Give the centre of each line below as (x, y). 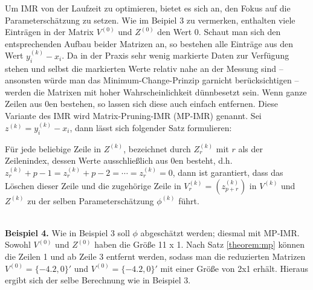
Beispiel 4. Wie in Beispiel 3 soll (67, 232)
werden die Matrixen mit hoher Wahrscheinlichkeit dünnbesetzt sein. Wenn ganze (156, 92)
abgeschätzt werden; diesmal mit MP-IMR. (220, 232)
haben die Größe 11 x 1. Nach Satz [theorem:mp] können (200, 244)
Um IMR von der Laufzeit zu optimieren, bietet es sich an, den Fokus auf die (148, 8)
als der (251, 148)
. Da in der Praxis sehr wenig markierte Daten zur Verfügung (176, 55)
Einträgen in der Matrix (49, 32)
